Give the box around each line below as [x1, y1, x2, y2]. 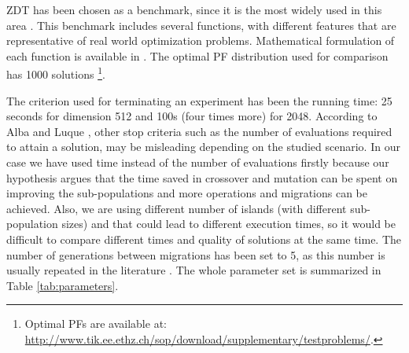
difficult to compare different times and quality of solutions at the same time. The [6, 230, 402, 247]
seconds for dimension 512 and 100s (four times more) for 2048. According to [6, 108, 378, 124]
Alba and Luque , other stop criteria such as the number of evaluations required [6, 123, 392, 139]
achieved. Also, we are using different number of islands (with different [6, 200, 347, 216]
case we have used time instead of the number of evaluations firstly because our [6, 154, 389, 170]
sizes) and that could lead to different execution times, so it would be [61, 215, 396, 232]
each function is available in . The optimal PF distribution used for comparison [6, 47, 389, 64]
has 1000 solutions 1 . [6, 64, 105, 83]
